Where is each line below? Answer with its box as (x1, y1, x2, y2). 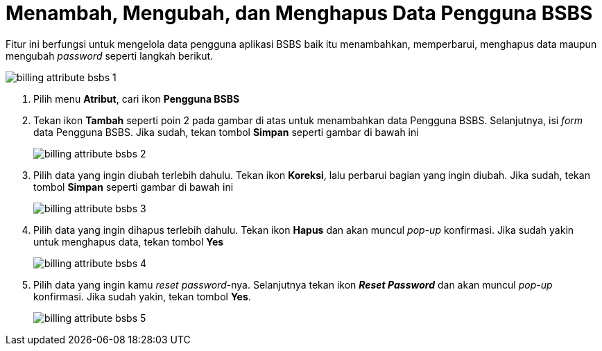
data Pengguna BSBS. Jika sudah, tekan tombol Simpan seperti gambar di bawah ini (33, 126, 419, 138)
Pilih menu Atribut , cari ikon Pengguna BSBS (33, 92, 240, 105)
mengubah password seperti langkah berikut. (6, 49, 214, 62)
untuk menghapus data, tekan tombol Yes (33, 235, 224, 248)
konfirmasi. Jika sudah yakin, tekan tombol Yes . (33, 290, 251, 302)
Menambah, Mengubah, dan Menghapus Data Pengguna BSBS (6, 1, 593, 25)
